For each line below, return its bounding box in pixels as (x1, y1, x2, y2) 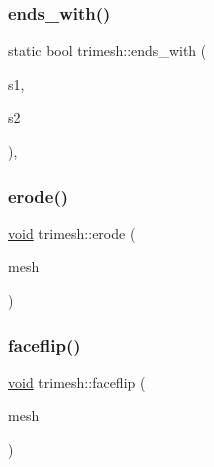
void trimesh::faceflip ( (8, 371, 146, 392)
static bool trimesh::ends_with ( (8, 40, 207, 61)
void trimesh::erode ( (8, 222, 136, 243)
